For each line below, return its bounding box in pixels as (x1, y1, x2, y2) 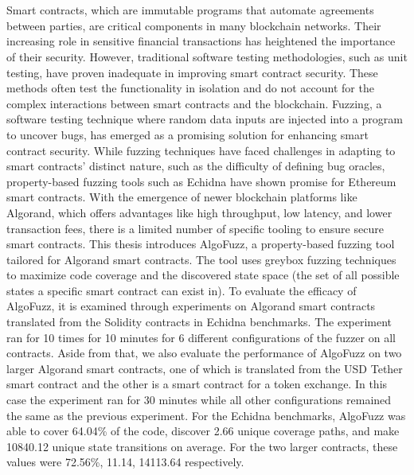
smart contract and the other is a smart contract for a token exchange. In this (6, 376, 388, 392)
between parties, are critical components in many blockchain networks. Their (6, 17, 381, 33)
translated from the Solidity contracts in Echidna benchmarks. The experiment (6, 313, 393, 330)
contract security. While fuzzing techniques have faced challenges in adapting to (6, 142, 396, 158)
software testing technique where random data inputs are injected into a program (6, 111, 403, 127)
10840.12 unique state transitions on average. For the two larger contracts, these (6, 438, 398, 454)
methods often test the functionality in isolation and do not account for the (6, 80, 374, 96)
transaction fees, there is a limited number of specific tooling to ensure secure (6, 220, 384, 236)
